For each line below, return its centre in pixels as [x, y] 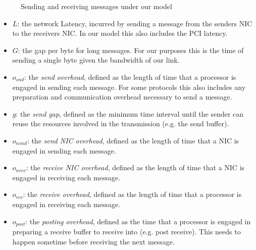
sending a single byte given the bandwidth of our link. [96, 60]
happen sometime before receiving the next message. [93, 241]
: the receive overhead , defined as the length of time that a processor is [132, 194]
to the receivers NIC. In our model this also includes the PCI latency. [120, 33]
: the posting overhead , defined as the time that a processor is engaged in [138, 221]
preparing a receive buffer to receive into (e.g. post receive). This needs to [126, 231]
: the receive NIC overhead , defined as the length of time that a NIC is [135, 167]
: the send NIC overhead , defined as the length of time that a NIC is [133, 140]
